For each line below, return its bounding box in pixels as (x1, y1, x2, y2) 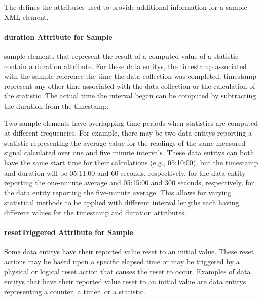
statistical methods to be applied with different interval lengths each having (4, 197, 239, 208)
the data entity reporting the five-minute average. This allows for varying (4, 187, 232, 197)
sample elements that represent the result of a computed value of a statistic (4, 50, 239, 61)
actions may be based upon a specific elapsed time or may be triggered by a (4, 256, 240, 266)
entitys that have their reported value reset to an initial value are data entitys (4, 276, 246, 287)
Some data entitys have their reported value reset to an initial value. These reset (4, 246, 254, 257)
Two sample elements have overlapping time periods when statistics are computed (4, 117, 258, 128)
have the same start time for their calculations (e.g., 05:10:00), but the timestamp (4, 157, 258, 168)
